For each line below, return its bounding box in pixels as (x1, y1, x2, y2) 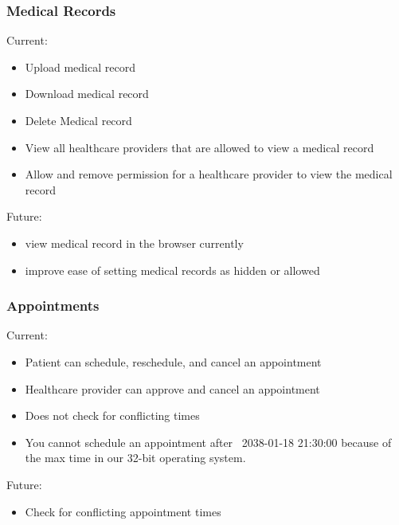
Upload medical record (25, 58, 135, 75)
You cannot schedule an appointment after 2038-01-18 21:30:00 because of (25, 433, 392, 450)
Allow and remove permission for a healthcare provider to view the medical (25, 166, 393, 182)
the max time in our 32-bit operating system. (25, 449, 246, 466)
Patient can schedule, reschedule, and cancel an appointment (25, 353, 322, 370)
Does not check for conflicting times (25, 407, 200, 424)
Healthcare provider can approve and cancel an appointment (25, 380, 320, 397)
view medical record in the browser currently (25, 234, 244, 251)
